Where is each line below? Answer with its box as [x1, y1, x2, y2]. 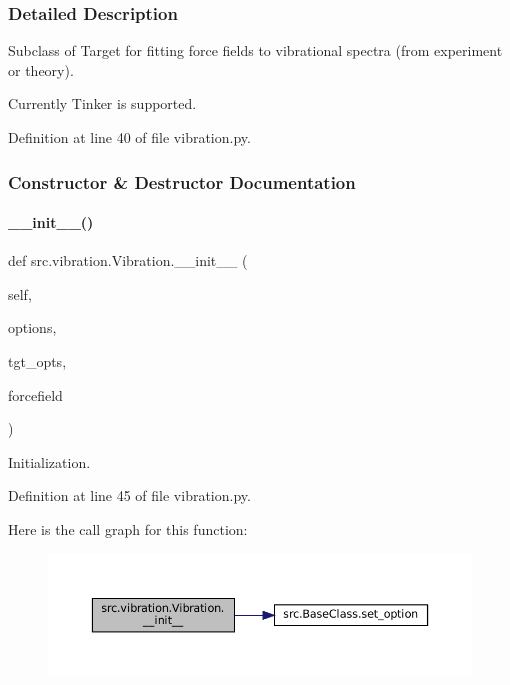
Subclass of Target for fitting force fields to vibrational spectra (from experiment [8, 40, 503, 61]
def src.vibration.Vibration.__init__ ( [8, 250, 248, 271]
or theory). [8, 59, 74, 80]
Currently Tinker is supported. [8, 93, 197, 114]
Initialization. [8, 451, 91, 472]
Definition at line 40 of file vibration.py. [8, 127, 251, 147]
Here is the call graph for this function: [8, 518, 248, 539]
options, [8, 317, 57, 338]
